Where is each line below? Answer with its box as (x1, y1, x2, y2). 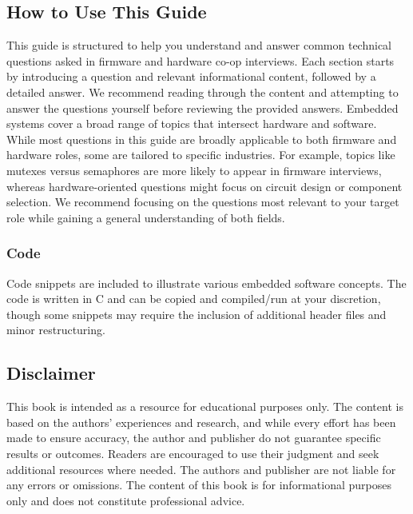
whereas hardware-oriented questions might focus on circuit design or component (6, 177, 403, 194)
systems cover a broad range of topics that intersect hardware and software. (6, 115, 377, 132)
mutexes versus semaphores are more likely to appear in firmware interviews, (6, 161, 382, 178)
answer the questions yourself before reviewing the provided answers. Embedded (6, 99, 399, 116)
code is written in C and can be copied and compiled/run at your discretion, (6, 290, 381, 307)
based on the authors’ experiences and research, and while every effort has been (6, 413, 396, 430)
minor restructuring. (6, 321, 105, 338)
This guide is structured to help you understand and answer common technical (6, 37, 391, 54)
